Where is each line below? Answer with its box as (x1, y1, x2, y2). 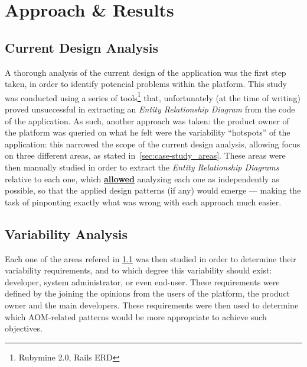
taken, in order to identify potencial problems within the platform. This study (5, 78, 288, 90)
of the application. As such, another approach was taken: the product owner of (5, 114, 289, 127)
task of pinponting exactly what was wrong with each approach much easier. (5, 195, 282, 208)
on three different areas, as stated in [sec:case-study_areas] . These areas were (5, 149, 286, 162)
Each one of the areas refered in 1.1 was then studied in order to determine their (5, 252, 296, 265)
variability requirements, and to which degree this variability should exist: (5, 264, 272, 276)
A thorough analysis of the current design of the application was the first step (5, 66, 286, 78)
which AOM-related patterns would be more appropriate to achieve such (5, 310, 267, 323)
